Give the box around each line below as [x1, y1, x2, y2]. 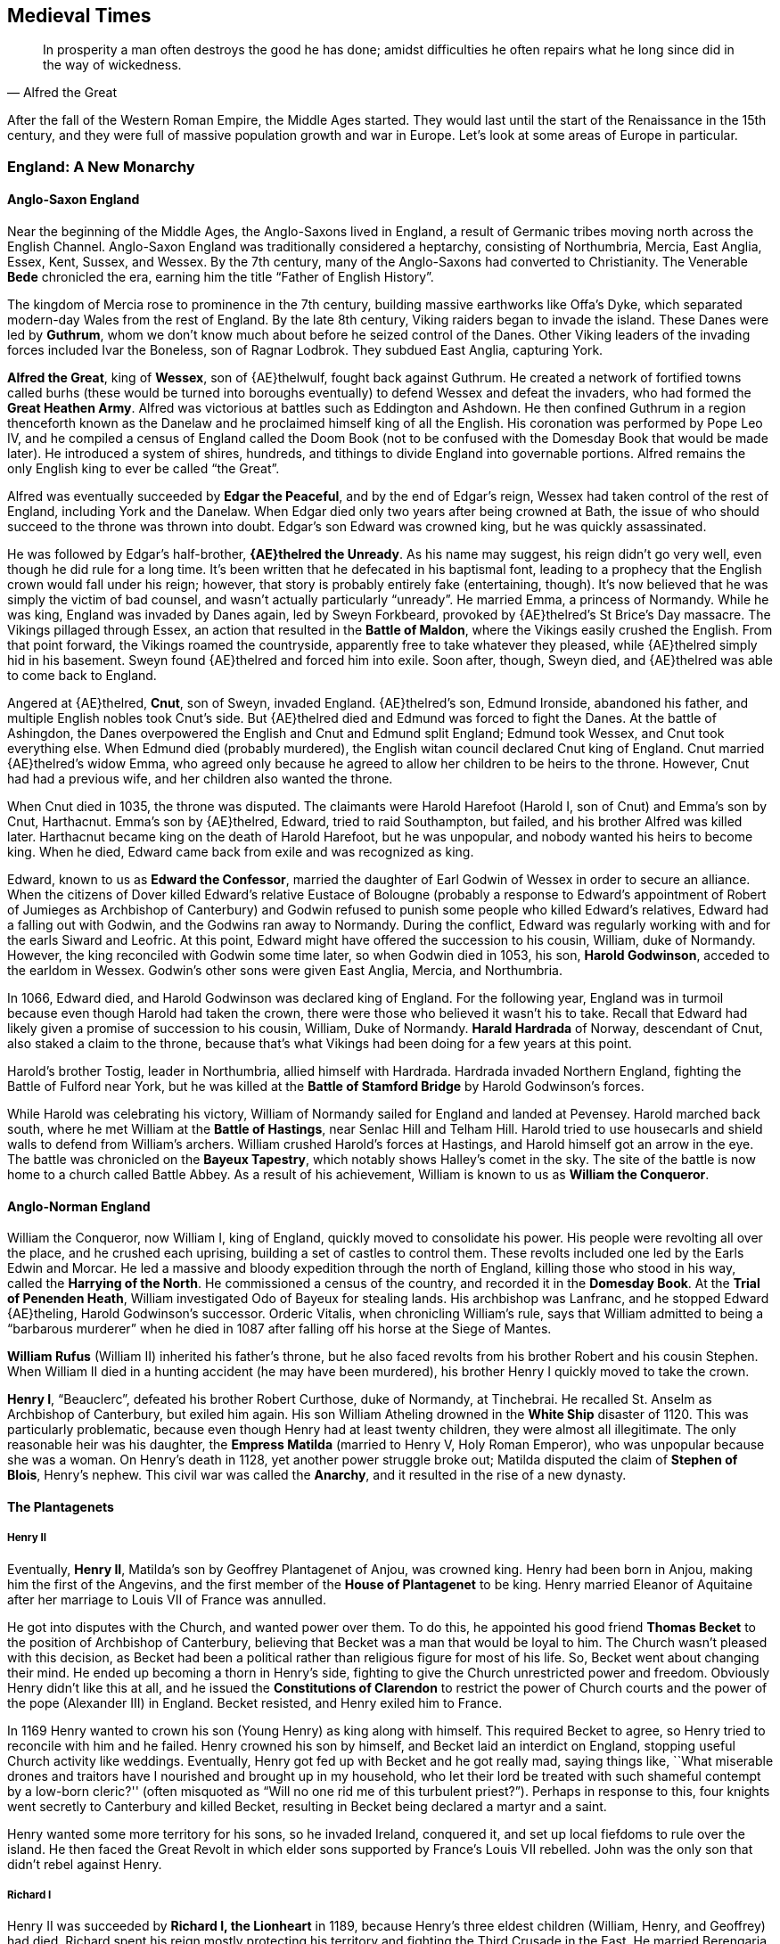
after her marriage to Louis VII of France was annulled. [7, 1591, 326, 1607]
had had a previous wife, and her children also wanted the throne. [7, 771, 393, 787]
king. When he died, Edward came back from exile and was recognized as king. [7, 844, 474, 860]
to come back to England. [7, 668, 157, 684]
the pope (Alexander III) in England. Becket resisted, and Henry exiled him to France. [7, 1694, 503, 1710]
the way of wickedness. [43, 57, 182, 73]
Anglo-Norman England [7, 1198, 151, 1214]
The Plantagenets [7, 1498, 114, 1514]
